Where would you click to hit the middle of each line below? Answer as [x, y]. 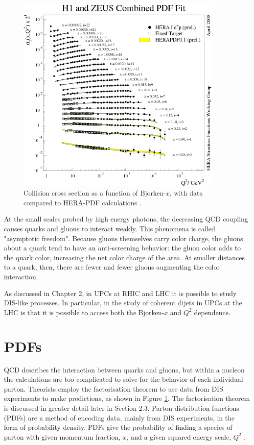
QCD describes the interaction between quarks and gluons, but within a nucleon [124, 369]
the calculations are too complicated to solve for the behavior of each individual [124, 379]
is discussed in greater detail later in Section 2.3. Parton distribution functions [122, 408]
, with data [186, 193]
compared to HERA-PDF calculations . [82, 202]
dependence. [212, 312]
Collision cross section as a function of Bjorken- [95, 193]
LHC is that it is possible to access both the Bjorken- [84, 312]
